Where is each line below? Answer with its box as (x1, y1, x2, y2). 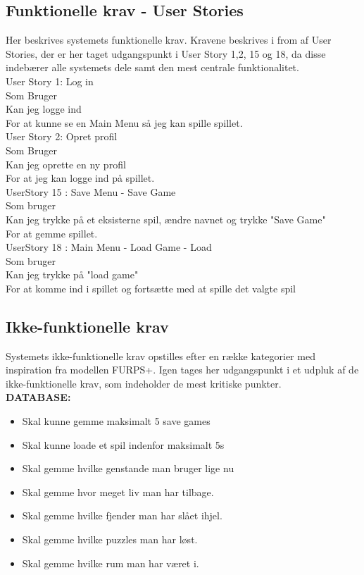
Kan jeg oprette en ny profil (6, 156, 126, 171)
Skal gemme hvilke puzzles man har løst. (22, 532, 198, 547)
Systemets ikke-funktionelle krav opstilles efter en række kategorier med (6, 348, 315, 363)
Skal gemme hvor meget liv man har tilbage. (22, 484, 214, 499)
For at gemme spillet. (6, 225, 98, 240)
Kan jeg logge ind (6, 101, 82, 116)
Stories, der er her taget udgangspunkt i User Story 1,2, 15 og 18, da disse (6, 46, 326, 61)
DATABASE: (6, 390, 71, 404)
